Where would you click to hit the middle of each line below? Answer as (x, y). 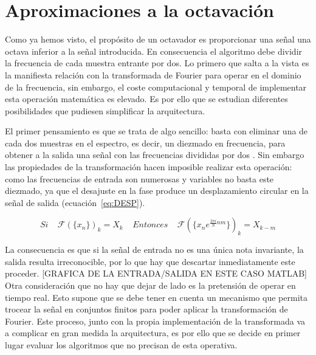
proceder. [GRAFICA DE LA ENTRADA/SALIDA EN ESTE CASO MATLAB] (156, 273)
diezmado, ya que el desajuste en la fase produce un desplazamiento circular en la (157, 191)
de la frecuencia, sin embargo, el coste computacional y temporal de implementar (156, 87)
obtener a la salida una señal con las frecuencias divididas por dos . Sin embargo (155, 155)
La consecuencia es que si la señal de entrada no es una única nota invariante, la (154, 250)
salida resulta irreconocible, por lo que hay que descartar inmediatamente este (150, 261)
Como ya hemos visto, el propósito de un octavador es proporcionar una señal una (158, 39)
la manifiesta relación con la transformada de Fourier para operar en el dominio (153, 74)
